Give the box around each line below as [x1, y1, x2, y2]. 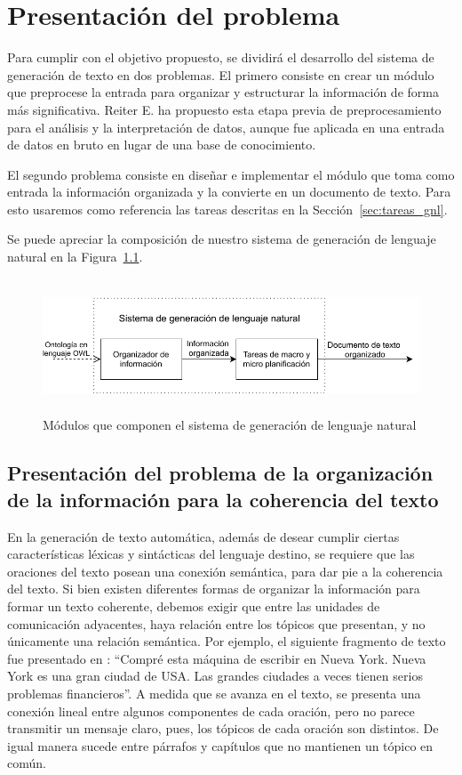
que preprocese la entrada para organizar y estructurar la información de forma [7, 83, 439, 101]
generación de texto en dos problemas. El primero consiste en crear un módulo [7, 65, 434, 84]
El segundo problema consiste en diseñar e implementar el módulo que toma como [7, 165, 455, 183]
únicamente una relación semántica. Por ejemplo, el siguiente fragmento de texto [7, 632, 446, 650]
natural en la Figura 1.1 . [7, 247, 143, 266]
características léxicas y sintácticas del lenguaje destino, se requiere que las [7, 545, 415, 563]
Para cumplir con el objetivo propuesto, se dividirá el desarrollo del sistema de [7, 48, 434, 67]
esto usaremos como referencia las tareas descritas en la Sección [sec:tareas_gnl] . [7, 199, 448, 218]
